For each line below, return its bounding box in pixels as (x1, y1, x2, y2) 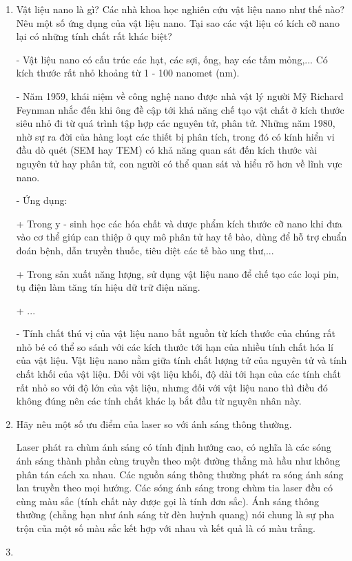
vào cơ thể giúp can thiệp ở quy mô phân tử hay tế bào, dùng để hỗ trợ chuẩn (16, 229, 347, 244)
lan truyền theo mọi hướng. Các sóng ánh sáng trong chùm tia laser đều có (16, 480, 333, 495)
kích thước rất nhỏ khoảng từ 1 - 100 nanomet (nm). (16, 65, 240, 80)
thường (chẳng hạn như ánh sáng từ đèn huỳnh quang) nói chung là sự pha (16, 507, 335, 522)
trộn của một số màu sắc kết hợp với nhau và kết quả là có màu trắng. (16, 521, 315, 535)
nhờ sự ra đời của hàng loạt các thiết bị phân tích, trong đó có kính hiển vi (16, 129, 335, 143)
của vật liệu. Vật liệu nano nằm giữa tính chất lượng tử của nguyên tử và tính (16, 353, 347, 367)
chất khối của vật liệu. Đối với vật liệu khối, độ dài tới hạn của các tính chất (16, 367, 341, 381)
